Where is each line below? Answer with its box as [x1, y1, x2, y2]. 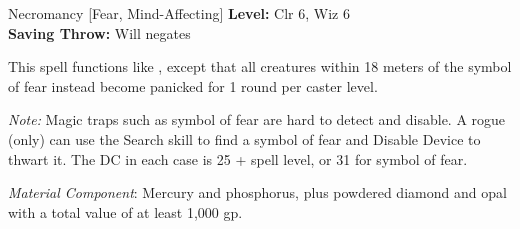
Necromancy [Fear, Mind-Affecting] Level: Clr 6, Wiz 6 [8, 3, 350, 23]
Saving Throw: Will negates [8, 22, 191, 43]
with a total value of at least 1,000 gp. [8, 201, 243, 222]
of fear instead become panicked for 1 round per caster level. [8, 75, 378, 96]
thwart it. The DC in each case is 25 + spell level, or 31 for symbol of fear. [8, 148, 468, 169]
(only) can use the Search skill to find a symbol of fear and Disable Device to [8, 128, 481, 149]
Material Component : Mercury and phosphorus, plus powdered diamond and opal [8, 182, 507, 203]
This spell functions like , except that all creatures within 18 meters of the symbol [8, 56, 512, 77]
